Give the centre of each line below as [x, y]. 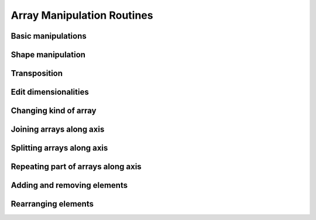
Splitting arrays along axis [59, 148]
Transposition [37, 73]
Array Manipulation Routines [82, 15]
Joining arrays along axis [58, 130]
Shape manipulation [48, 55]
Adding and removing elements [69, 185]
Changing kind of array [54, 111]
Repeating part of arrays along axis [76, 167]
